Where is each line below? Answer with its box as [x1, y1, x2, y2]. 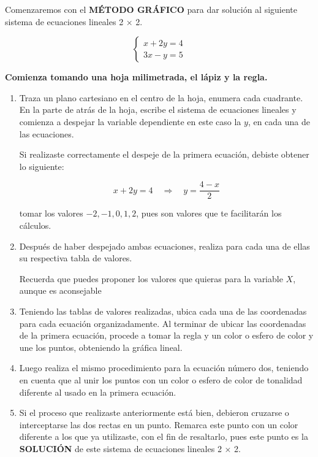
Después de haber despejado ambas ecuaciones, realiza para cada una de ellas [19, 239, 310, 252]
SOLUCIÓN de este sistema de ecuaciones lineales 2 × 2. [19, 442, 241, 455]
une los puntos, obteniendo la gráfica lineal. [19, 340, 183, 353]
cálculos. [19, 219, 51, 231]
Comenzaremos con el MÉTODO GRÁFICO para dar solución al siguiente [5, 3, 298, 15]
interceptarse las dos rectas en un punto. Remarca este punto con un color [19, 418, 298, 431]
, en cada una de [248, 115, 310, 128]
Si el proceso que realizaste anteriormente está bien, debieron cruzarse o [19, 406, 289, 419]
